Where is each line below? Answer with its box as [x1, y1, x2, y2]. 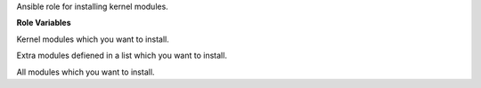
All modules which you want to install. [16, 67, 155, 77]
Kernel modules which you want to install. [16, 34, 169, 44]
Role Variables [16, 18, 71, 28]
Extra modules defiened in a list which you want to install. [16, 50, 227, 61]
